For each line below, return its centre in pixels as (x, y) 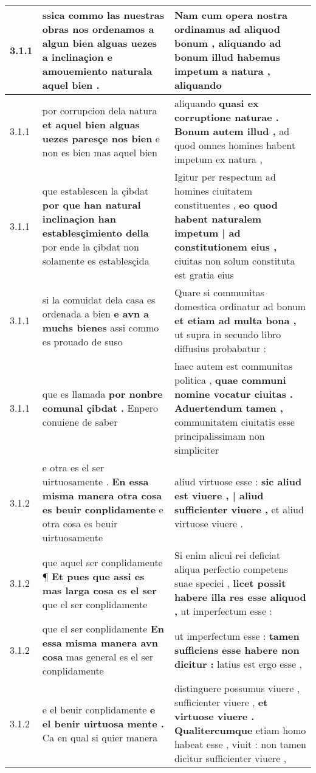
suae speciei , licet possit (230, 583)
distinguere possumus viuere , (237, 688)
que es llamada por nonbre (102, 394)
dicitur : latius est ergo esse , (238, 664)
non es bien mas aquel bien (100, 152)
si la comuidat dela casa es (99, 299)
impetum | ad (207, 233)
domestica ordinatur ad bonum (240, 306)
